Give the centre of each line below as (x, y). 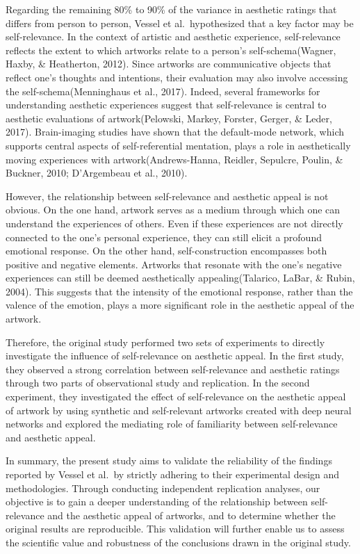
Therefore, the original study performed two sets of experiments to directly (165, 342)
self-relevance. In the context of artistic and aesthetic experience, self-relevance (173, 36)
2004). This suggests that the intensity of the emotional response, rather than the (179, 291)
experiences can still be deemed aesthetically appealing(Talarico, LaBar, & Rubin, (180, 278)
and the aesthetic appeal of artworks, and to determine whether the (191, 515)
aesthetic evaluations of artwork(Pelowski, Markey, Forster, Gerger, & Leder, (169, 118)
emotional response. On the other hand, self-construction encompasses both (166, 251)
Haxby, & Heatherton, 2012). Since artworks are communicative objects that (169, 64)
